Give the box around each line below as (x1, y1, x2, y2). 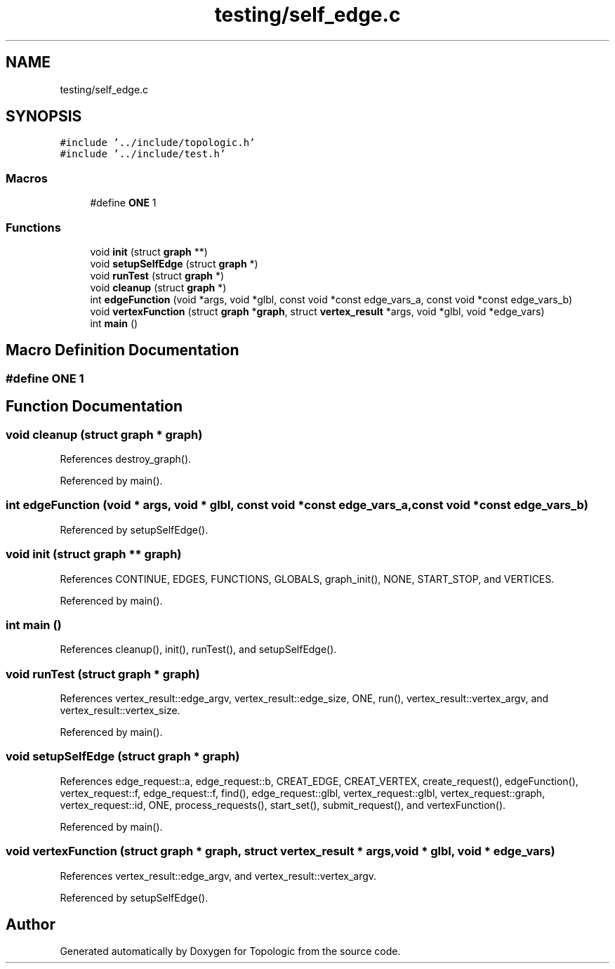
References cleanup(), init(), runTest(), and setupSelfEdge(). (60, 643, 337, 656)
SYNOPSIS (6, 107, 82, 126)
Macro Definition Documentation (6, 341, 239, 360)
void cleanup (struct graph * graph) (6, 427, 203, 442)
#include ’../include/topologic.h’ (60, 137, 256, 149)
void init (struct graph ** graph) (6, 547, 182, 562)
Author (6, 915, 55, 933)
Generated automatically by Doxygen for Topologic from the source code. (60, 945, 401, 958)
